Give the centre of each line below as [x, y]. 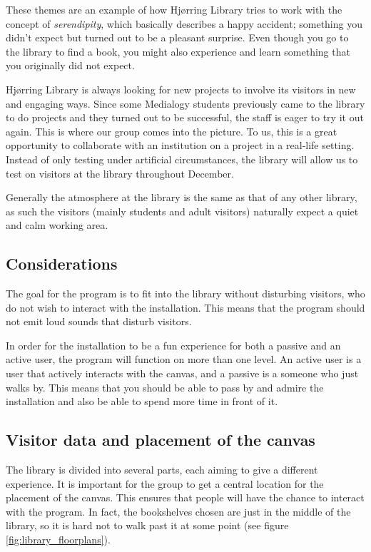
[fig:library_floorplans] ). [58, 540]
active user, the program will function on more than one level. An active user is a [184, 359]
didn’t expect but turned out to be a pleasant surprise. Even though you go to [177, 37]
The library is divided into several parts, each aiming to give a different [162, 470]
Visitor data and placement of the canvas [161, 440]
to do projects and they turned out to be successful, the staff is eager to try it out [185, 117]
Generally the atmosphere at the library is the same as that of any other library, [182, 197]
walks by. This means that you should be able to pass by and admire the [165, 387]
